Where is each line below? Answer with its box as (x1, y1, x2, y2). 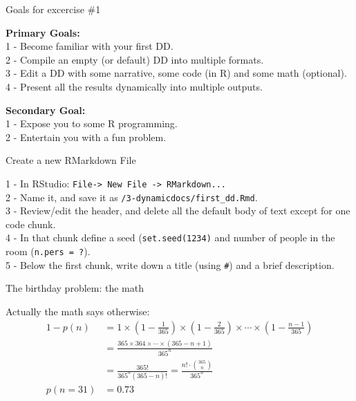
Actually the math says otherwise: (6, 304, 150, 318)
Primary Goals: (6, 25, 80, 39)
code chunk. (6, 216, 56, 231)
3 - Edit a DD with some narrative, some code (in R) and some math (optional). (6, 66, 347, 80)
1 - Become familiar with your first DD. (6, 39, 174, 53)
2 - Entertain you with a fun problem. (6, 129, 167, 144)
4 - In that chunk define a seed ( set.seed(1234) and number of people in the (6, 230, 335, 245)
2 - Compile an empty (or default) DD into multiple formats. (6, 52, 264, 66)
